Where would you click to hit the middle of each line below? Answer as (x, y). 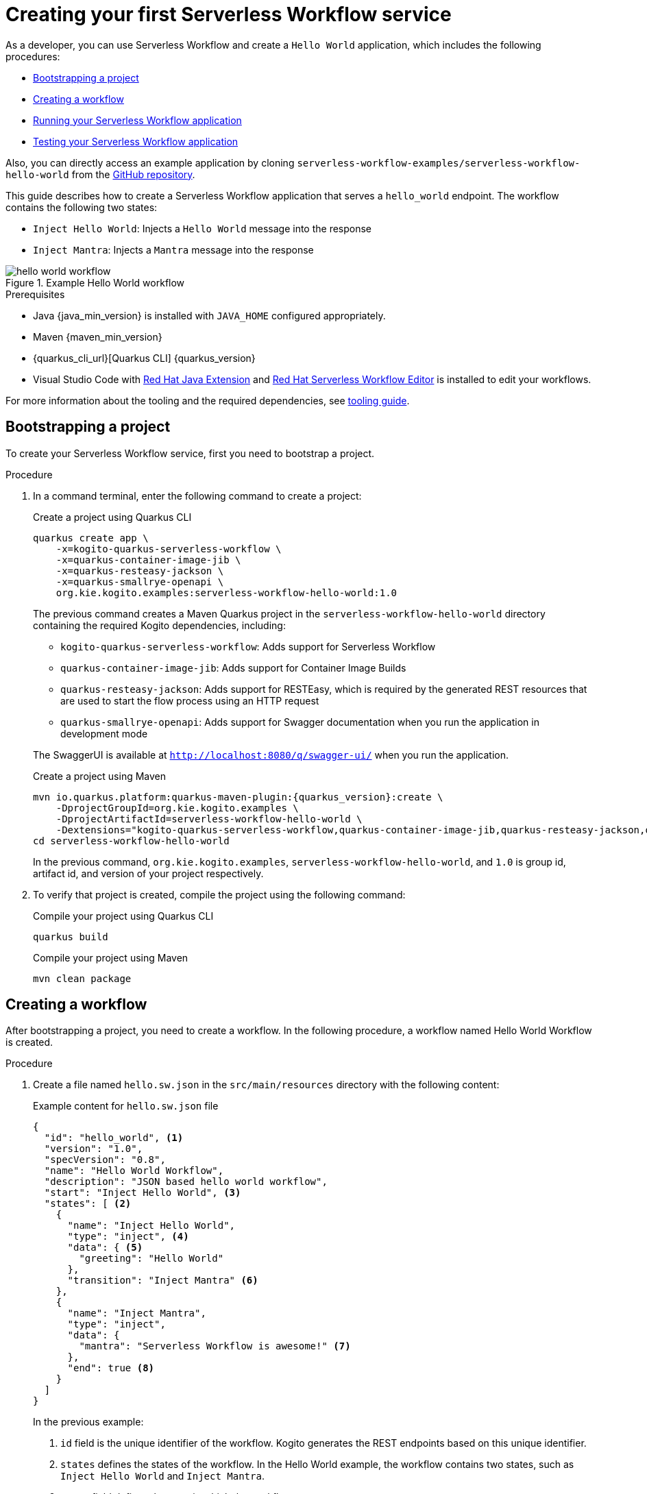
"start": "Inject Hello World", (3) (143, 1193)
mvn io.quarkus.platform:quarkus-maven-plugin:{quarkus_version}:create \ (238, 797)
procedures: (33, 56)
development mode (104, 733)
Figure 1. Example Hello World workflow (95, 282)
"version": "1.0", (94, 1149)
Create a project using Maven (100, 776)
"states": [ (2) (88, 1204)
